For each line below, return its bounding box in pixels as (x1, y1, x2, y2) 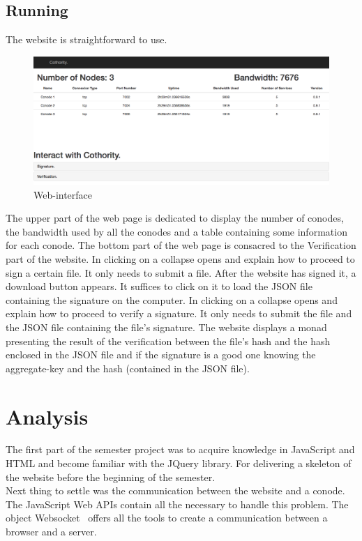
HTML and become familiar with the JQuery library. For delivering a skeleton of (6, 456, 352, 471)
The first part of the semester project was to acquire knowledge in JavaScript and (6, 442, 355, 457)
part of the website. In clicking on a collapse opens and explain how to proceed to (6, 252, 355, 266)
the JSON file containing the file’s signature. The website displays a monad (6, 319, 327, 334)
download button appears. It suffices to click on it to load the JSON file (6, 279, 312, 294)
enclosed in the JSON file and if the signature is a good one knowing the (6, 347, 316, 362)
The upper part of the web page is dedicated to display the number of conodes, (6, 211, 344, 225)
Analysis (6, 402, 89, 430)
